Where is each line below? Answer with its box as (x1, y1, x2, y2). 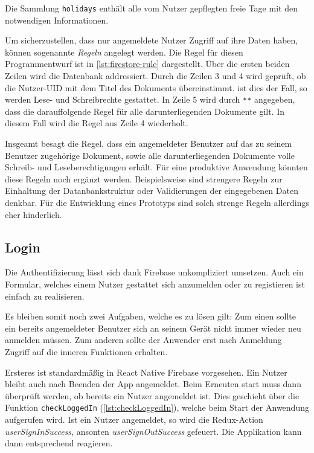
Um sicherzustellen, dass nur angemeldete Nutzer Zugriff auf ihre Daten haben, (5, 34, 298, 47)
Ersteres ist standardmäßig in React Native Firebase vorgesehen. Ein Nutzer (5, 365, 287, 378)
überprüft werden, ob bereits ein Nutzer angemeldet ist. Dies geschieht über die (5, 389, 300, 402)
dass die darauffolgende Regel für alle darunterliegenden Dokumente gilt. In (5, 104, 285, 117)
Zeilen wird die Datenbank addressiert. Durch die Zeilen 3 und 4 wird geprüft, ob (5, 69, 306, 82)
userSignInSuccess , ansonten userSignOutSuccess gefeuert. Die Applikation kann (5, 425, 302, 437)
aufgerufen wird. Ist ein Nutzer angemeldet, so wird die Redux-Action (5, 413, 263, 426)
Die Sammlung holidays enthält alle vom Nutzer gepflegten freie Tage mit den (5, 2, 298, 14)
